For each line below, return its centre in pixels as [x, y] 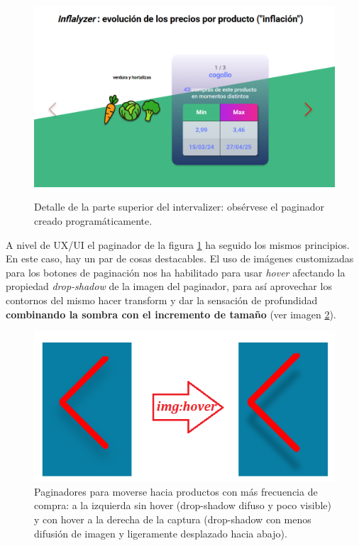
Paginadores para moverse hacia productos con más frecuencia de [176, 491]
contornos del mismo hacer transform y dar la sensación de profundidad [162, 300]
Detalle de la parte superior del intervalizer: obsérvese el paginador [179, 207]
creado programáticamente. [93, 221]
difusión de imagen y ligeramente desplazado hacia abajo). [161, 533]
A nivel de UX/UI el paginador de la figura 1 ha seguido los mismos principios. [178, 244]
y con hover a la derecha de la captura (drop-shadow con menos [173, 519]
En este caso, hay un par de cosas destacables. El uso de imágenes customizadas [180, 258]
